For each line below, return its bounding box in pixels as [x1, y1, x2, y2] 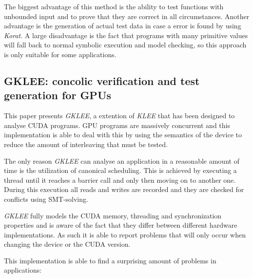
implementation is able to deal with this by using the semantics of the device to [4, 129, 242, 140]
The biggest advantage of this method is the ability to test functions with [4, 1, 224, 11]
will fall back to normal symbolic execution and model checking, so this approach [4, 40, 247, 50]
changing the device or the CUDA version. [4, 239, 131, 249]
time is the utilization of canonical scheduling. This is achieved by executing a [4, 165, 237, 175]
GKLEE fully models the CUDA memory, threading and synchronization [4, 210, 222, 220]
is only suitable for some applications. [4, 49, 117, 59]
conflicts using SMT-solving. [4, 193, 88, 204]
